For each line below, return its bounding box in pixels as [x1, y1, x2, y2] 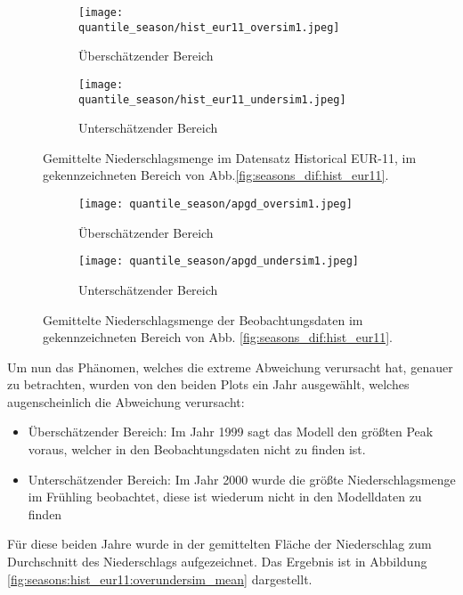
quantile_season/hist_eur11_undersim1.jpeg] [78, 93, 346, 106]
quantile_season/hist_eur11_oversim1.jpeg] [78, 20, 340, 34]
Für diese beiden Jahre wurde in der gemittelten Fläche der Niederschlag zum [7, 534, 432, 553]
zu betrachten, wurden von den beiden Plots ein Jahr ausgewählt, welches [7, 375, 410, 394]
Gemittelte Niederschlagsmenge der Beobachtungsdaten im [43, 310, 363, 329]
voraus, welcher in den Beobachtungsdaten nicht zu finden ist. [28, 440, 366, 459]
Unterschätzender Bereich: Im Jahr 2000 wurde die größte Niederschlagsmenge [28, 469, 456, 488]
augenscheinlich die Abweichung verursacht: [7, 392, 245, 411]
